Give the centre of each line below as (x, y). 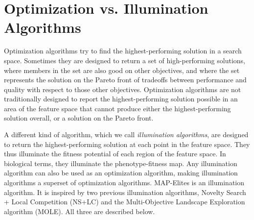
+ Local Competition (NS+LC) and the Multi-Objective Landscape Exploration (125, 202)
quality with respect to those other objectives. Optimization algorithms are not (123, 89)
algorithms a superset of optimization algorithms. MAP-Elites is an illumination (124, 183)
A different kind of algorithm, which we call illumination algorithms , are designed (126, 134)
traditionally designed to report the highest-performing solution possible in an (121, 99)
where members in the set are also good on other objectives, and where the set (122, 70)
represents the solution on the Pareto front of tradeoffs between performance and (125, 80)
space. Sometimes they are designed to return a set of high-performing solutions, (125, 60)
